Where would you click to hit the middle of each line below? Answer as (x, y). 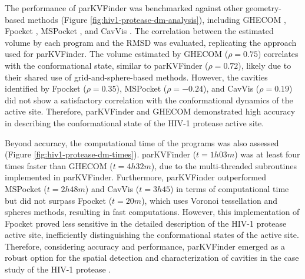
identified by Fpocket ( (46, 88)
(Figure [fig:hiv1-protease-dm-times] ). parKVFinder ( (101, 154)
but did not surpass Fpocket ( (59, 200)
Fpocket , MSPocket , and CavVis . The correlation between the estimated (139, 31)
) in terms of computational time (230, 188)
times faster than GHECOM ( (59, 165)
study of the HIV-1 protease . (58, 269)
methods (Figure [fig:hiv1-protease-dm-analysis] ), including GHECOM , (157, 19)
